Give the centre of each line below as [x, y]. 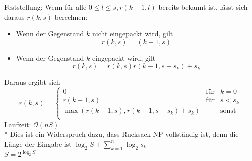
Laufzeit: [18, 124]
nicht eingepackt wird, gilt [133, 33]
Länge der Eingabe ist [38, 144]
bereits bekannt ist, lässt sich [203, 7]
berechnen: [71, 16]
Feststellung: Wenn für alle [45, 7]
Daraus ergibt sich [32, 82]
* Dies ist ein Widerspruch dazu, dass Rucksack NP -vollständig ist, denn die [121, 134]
